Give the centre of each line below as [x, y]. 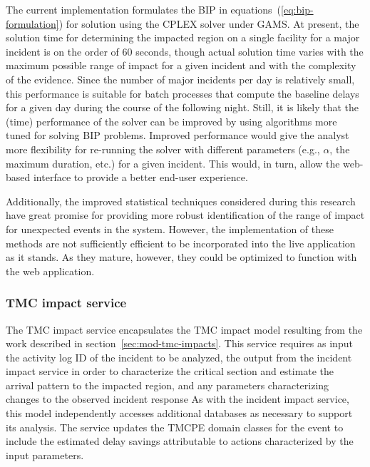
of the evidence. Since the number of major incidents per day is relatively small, [180, 79]
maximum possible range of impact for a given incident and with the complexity [181, 65]
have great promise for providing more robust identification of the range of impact [185, 215]
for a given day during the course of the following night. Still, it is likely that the [182, 107]
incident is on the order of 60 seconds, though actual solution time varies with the [185, 51]
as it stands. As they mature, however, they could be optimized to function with [181, 257]
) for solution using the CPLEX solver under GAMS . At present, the [209, 23]
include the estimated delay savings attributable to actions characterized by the [180, 441]
